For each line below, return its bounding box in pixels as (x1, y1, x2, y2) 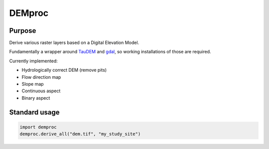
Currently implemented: (9, 58, 58, 64)
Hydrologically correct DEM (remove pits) (21, 67, 107, 73)
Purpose (9, 26, 36, 35)
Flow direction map (21, 74, 61, 80)
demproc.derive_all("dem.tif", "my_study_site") (19, 131, 141, 137)
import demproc (19, 124, 57, 130)
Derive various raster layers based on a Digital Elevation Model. (9, 40, 139, 46)
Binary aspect (21, 95, 50, 101)
